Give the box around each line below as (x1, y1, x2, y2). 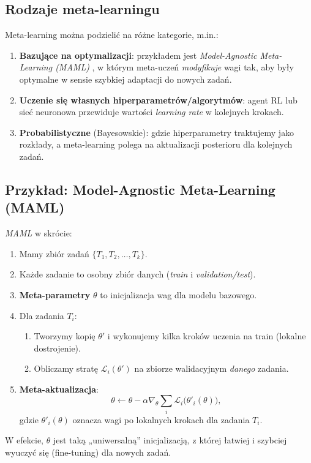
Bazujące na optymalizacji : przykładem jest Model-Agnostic (19, 48, 257, 61)
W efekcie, (5, 434, 43, 446)
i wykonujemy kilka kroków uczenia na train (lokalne (107, 329, 306, 342)
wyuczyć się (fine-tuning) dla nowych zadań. (5, 446, 171, 458)
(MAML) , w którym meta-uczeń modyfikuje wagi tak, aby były (55, 61, 294, 73)
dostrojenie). (34, 341, 81, 354)
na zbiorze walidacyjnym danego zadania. (134, 362, 289, 375)
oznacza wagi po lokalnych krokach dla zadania (72, 413, 250, 426)
